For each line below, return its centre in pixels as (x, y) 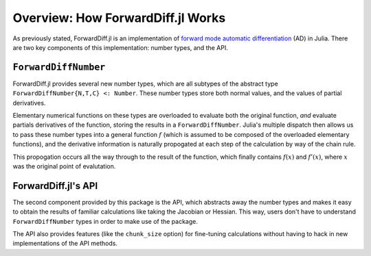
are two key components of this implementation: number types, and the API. (120, 47)
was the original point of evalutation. (64, 166)
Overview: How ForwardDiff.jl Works (119, 18)
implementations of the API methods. (65, 244)
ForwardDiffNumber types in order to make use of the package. (105, 221)
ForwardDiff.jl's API (55, 186)
